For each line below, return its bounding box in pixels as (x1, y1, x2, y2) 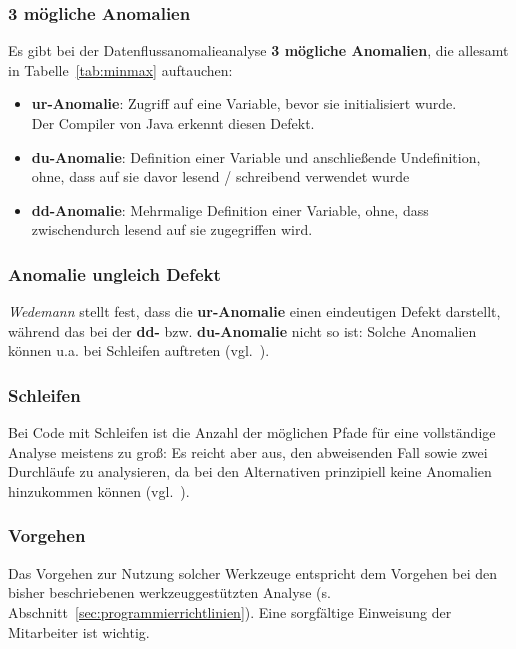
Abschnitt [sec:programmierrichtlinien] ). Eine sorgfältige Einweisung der (8, 601, 452, 622)
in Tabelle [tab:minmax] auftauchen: (8, 59, 233, 80)
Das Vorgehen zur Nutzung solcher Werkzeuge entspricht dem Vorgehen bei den (8, 562, 498, 583)
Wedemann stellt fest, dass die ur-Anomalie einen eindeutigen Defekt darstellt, (8, 301, 501, 322)
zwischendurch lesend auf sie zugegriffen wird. (31, 219, 313, 240)
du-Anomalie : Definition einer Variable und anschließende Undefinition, (31, 146, 481, 167)
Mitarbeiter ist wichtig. (8, 621, 150, 642)
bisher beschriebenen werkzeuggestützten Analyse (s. (8, 582, 331, 603)
